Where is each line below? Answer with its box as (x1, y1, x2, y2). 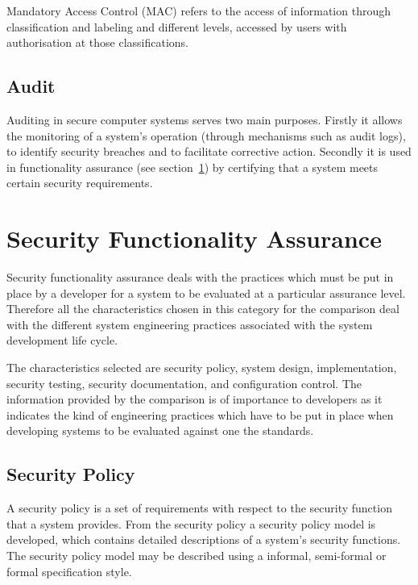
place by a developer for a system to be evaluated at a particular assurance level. (6, 284, 406, 301)
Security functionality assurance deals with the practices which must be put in (6, 269, 394, 286)
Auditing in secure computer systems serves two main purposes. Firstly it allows (6, 111, 403, 127)
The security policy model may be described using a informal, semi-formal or (6, 547, 387, 563)
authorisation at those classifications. (6, 34, 188, 51)
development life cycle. (6, 332, 118, 349)
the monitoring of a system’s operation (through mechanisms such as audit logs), (6, 127, 406, 144)
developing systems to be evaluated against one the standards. (6, 422, 314, 439)
